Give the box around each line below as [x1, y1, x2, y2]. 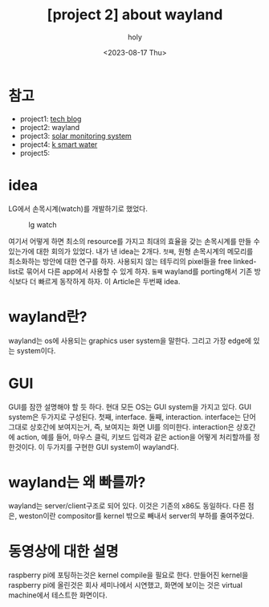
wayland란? [8, 308, 88, 326]
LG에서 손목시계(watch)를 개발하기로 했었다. [8, 203, 149, 214]
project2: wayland [19, 122, 80, 132]
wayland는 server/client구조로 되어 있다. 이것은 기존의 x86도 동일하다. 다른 [8, 501, 247, 511]
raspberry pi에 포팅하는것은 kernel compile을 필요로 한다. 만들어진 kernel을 [8, 570, 249, 580]
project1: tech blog [19, 114, 82, 124]
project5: [19, 148, 51, 157]
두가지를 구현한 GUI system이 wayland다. [47, 442, 179, 451]
